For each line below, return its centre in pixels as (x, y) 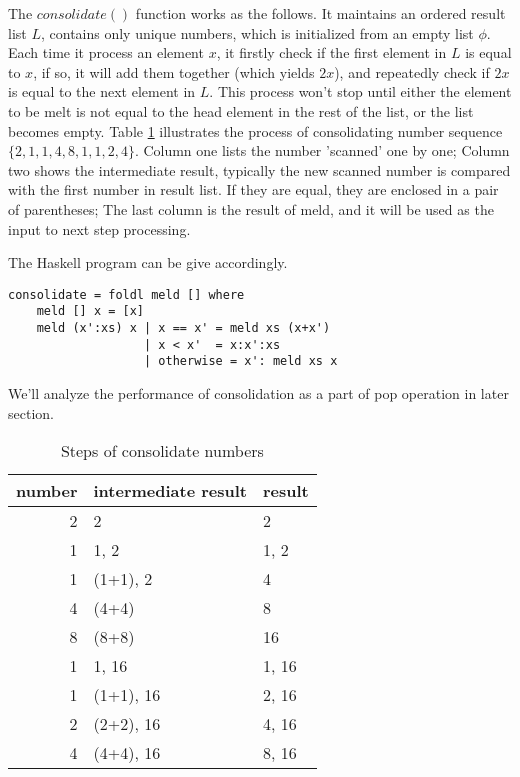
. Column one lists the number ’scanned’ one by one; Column (322, 150)
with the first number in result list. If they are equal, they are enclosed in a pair (253, 189)
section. (31, 412)
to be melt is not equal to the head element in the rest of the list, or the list (241, 110)
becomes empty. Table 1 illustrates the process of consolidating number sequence (255, 130)
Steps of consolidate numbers (162, 451)
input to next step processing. (99, 228)
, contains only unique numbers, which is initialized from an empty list (257, 32)
